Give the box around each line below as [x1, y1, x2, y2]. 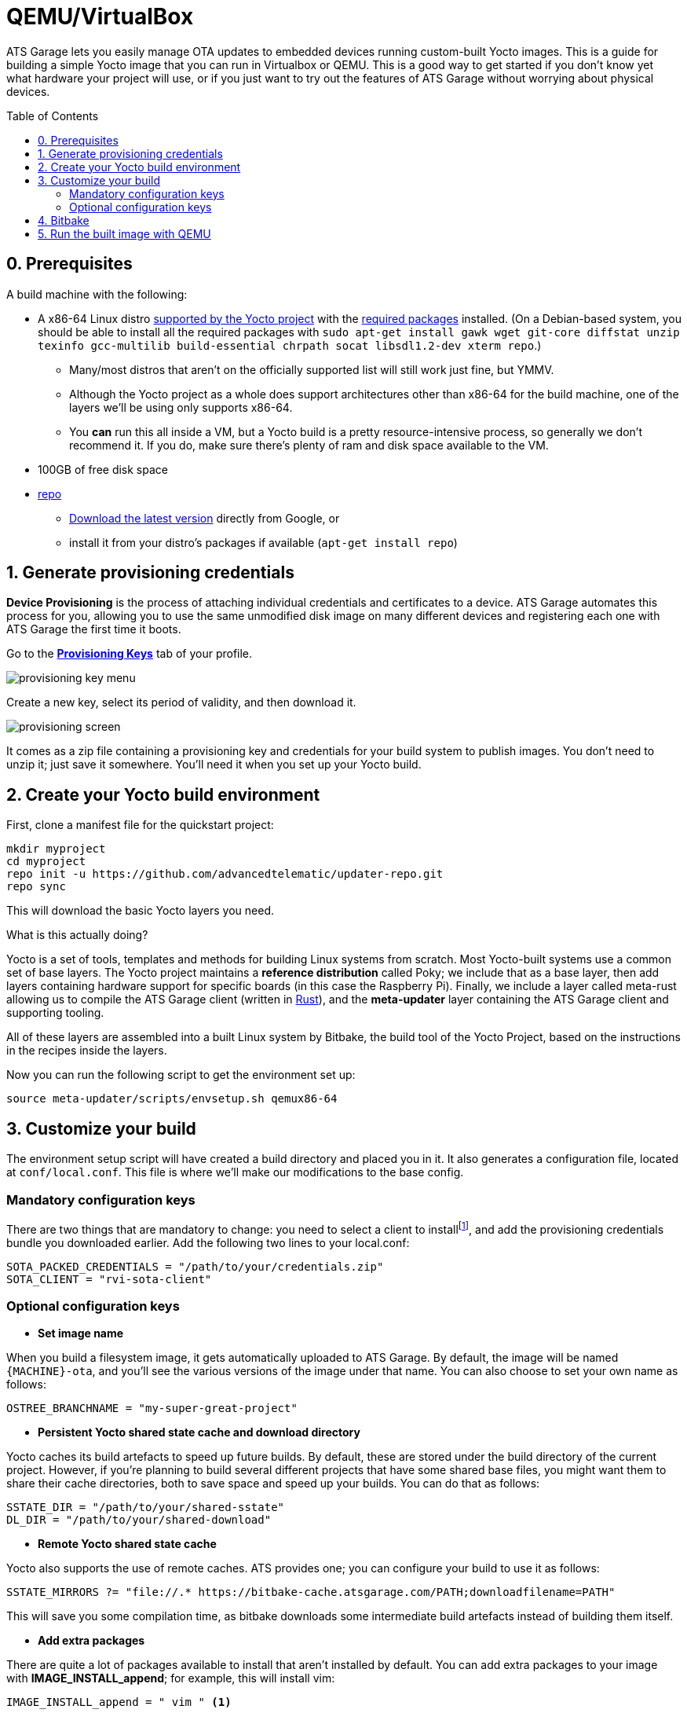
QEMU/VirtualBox [6, 3, 194, 30]
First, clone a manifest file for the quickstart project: [6, 818, 274, 832]
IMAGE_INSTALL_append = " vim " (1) [6, 1696, 232, 1709]
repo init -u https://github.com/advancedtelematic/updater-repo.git [6, 868, 444, 881]
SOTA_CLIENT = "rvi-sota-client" [6, 1272, 212, 1286]
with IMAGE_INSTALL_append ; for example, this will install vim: [6, 1671, 335, 1685]
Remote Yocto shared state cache [38, 1537, 217, 1551]
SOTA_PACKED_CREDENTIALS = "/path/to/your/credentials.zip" [6, 1260, 384, 1273]
